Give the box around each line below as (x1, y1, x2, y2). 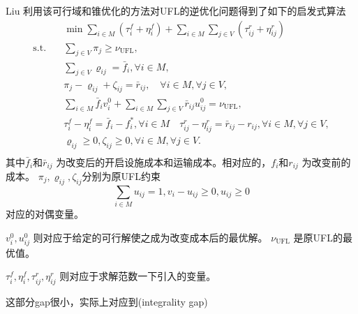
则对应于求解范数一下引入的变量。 (59, 269, 216, 283)
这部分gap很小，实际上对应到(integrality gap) (6, 294, 208, 309)
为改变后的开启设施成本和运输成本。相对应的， (56, 154, 271, 169)
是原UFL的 (293, 230, 343, 244)
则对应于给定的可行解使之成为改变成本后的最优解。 (33, 230, 268, 244)
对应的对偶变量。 (6, 207, 84, 221)
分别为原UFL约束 (82, 169, 161, 184)
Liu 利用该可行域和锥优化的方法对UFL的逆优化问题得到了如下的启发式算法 (6, 3, 346, 17)
